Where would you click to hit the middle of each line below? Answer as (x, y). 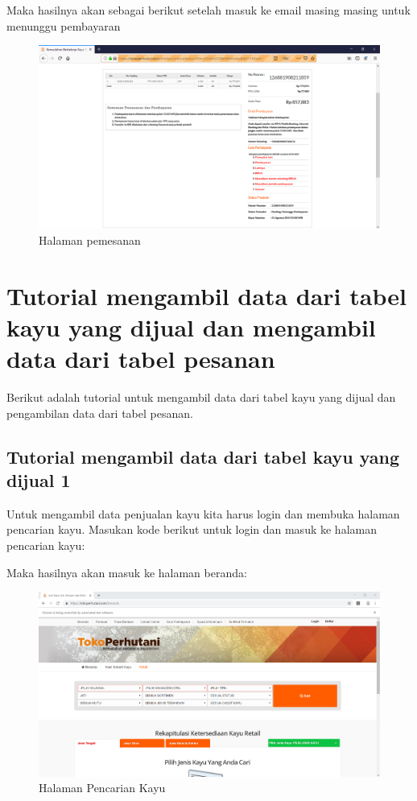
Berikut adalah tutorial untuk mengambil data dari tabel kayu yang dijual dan (201, 397)
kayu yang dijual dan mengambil (191, 326)
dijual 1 (39, 479)
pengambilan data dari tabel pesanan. (100, 413)
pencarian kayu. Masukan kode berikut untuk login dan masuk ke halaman (192, 529)
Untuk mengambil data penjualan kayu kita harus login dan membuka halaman (203, 513)
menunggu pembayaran (64, 25)
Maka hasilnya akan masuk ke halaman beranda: (127, 572)
